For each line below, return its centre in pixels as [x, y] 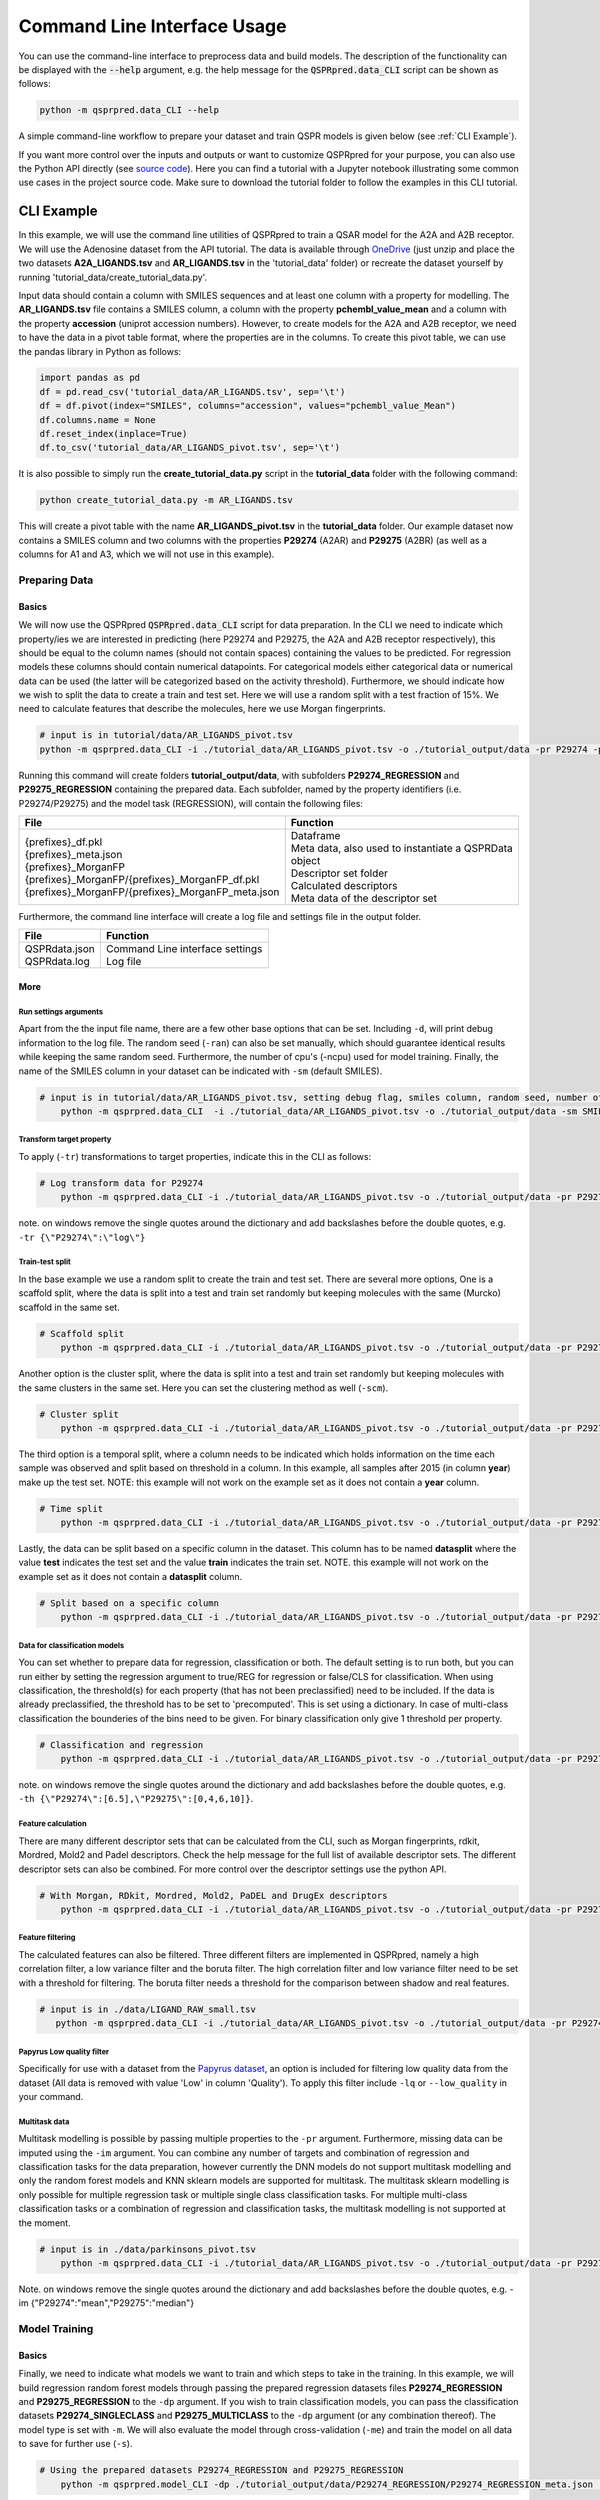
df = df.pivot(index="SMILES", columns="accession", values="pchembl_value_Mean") [248, 406]
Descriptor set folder [339, 873]
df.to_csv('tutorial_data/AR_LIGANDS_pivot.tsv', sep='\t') [190, 448]
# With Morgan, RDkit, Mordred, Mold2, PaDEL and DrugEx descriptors [213, 1895]
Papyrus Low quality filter [64, 2051]
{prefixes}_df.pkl [63, 842]
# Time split [71, 1508]
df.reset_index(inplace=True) [113, 434]
